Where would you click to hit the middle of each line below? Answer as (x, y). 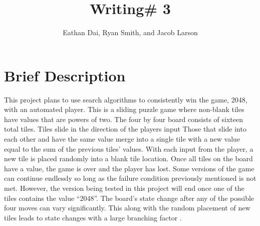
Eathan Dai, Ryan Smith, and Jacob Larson (130, 32)
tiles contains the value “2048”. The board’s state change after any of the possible (129, 198)
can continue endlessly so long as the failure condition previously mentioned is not (130, 178)
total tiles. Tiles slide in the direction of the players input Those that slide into (125, 129)
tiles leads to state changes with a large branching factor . (93, 217)
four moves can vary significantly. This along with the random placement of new (127, 208)
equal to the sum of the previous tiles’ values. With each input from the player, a (129, 148)
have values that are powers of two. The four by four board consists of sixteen (124, 119)
